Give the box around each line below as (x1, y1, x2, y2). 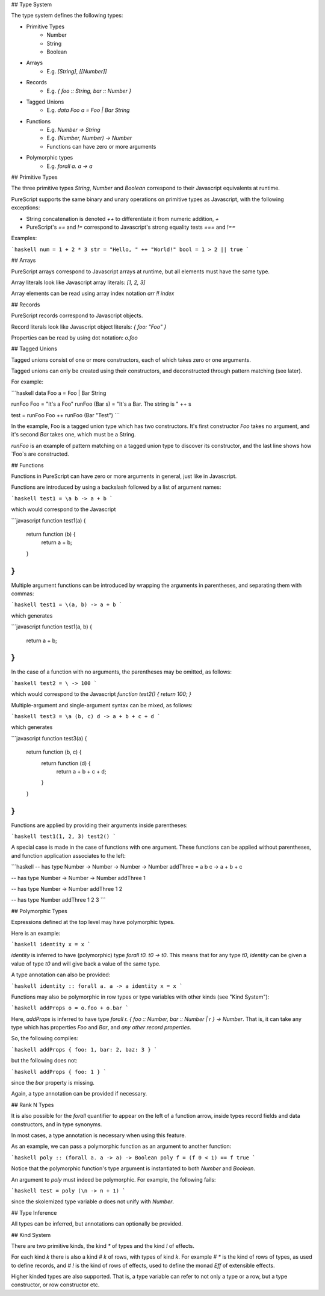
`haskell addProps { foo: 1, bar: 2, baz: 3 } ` (11, 1046, 158, 1053)
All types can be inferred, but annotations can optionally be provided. (11, 1220, 183, 1227)
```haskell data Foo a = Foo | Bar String (11, 389, 107, 397)
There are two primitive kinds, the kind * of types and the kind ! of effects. (11, 1242, 195, 1249)
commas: (11, 590, 34, 597)
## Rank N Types (11, 1101, 54, 1108)
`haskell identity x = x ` (11, 941, 91, 947)
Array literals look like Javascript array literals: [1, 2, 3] (11, 279, 146, 286)
